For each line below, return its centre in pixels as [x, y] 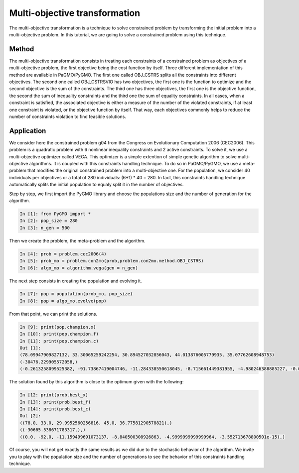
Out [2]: [30, 416]
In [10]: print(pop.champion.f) [59, 334]
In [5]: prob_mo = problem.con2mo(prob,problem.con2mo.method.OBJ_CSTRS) [112, 261]
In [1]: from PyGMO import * [55, 214]
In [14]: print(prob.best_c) [55, 409]
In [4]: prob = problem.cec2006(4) [63, 254]
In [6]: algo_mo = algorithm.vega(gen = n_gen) [79, 268]
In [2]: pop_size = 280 [49, 221]
